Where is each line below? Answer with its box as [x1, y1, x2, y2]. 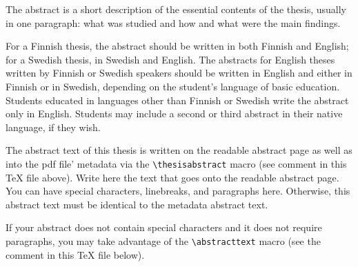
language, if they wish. [6, 119, 101, 134]
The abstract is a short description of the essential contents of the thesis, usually [6, 2, 346, 16]
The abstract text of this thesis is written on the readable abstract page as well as [6, 143, 352, 157]
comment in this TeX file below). [6, 247, 145, 261]
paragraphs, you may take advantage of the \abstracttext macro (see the [6, 233, 321, 248]
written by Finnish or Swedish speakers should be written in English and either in [6, 66, 352, 80]
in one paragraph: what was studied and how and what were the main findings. [6, 15, 341, 30]
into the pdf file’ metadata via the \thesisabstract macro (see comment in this [6, 156, 347, 170]
